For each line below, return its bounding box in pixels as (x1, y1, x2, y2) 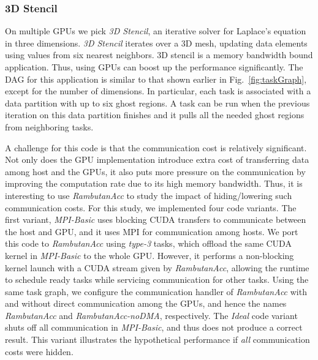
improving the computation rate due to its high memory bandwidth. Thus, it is (5, 177, 303, 190)
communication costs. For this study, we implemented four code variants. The (5, 201, 297, 214)
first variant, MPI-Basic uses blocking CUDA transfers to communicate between (5, 213, 306, 226)
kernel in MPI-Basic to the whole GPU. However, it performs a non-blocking (5, 249, 294, 261)
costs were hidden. (5, 345, 74, 358)
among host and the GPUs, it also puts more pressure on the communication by (5, 165, 306, 178)
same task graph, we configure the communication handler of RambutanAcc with (5, 285, 307, 298)
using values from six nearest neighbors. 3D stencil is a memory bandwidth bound (5, 48, 313, 61)
